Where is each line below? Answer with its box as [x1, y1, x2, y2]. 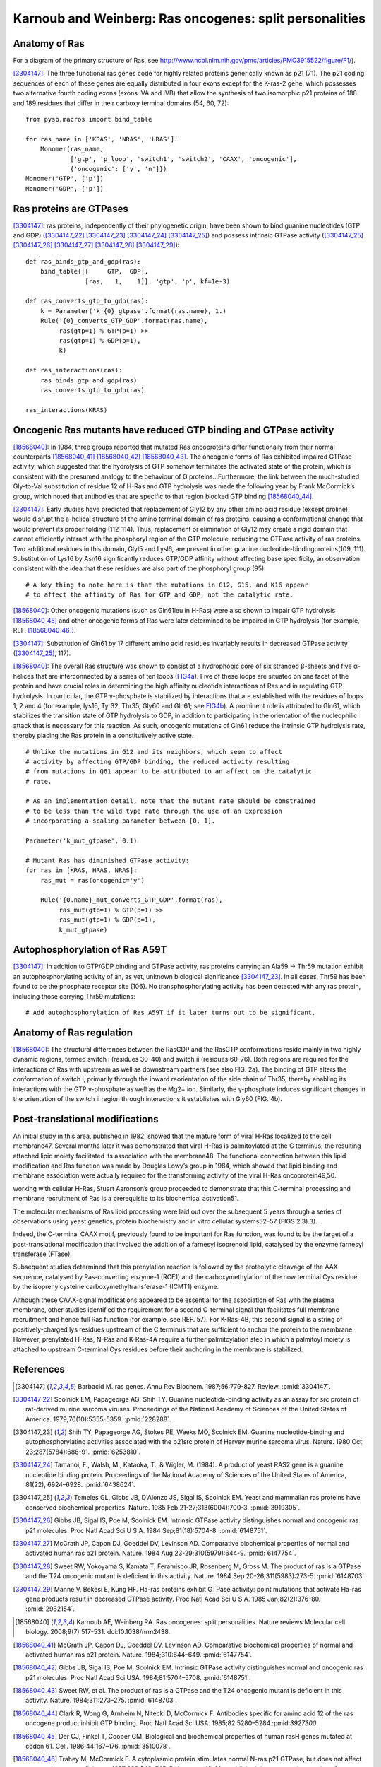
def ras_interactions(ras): [25, 366, 123, 375]
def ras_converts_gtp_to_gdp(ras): [25, 297, 149, 305]
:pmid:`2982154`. [25, 1604, 75, 1613]
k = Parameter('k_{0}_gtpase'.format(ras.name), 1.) [40, 307, 227, 315]
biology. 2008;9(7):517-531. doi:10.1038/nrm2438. [25, 1628, 171, 1636]
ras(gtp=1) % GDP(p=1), [59, 336, 141, 344]
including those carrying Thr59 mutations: [13, 992, 135, 1000]
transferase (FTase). [13, 1250, 72, 1258]
